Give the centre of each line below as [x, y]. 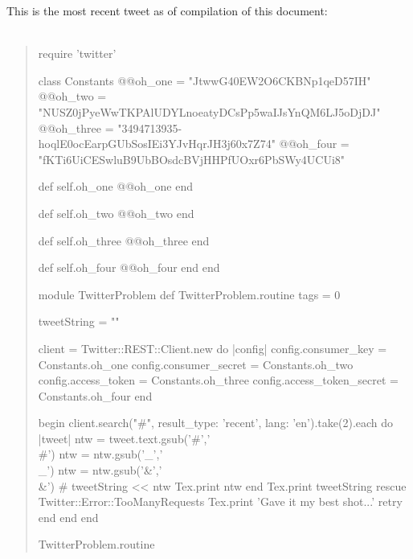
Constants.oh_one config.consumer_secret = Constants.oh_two [196, 364]
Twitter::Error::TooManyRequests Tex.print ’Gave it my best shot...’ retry [220, 501]
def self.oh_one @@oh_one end [116, 186]
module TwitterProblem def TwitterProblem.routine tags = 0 [189, 294]
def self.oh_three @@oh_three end [124, 240]
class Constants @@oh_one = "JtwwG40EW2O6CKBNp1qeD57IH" [204, 80]
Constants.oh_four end [95, 395]
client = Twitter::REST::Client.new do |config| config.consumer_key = [213, 348]
